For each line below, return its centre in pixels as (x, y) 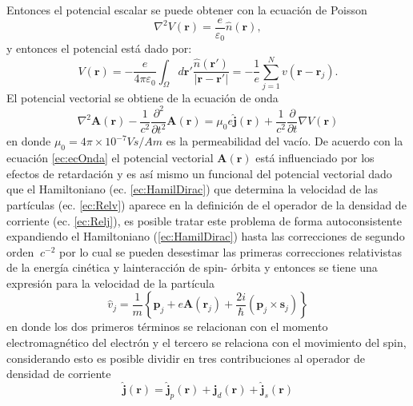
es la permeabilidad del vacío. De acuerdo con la (285, 141)
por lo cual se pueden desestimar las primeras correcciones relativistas (231, 251)
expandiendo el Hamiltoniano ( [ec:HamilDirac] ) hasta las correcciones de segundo (206, 236)
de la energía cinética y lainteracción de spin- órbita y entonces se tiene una (192, 267)
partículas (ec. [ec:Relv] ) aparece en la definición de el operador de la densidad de (206, 204)
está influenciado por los (315, 158)
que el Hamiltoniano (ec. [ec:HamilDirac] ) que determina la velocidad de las (192, 189)
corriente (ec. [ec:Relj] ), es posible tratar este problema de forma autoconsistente (204, 220)
